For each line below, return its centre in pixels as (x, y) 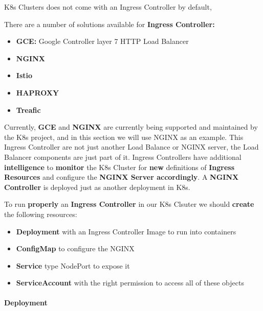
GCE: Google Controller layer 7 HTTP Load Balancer (102, 41)
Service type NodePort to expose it (73, 265)
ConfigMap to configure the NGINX (75, 248)
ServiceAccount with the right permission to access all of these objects (130, 283)
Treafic (28, 110)
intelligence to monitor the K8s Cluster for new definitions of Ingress (119, 167)
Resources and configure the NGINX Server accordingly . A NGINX (122, 177)
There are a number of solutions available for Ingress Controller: (109, 24)
